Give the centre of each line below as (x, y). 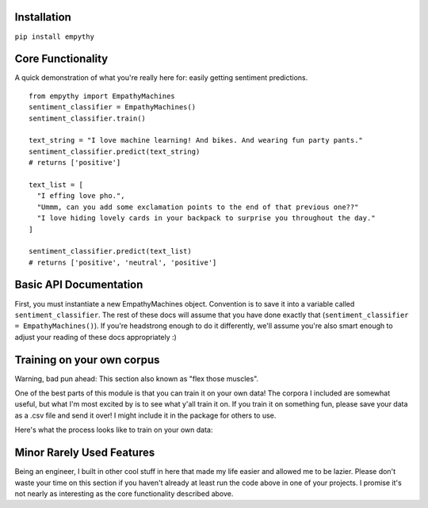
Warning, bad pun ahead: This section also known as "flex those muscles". (137, 378)
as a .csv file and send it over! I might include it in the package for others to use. (145, 415)
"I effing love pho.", (81, 196)
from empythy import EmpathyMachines (102, 96)
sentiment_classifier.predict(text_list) (110, 251)
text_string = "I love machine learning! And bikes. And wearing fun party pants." (196, 140)
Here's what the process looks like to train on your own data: (114, 430)
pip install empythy (55, 36)
